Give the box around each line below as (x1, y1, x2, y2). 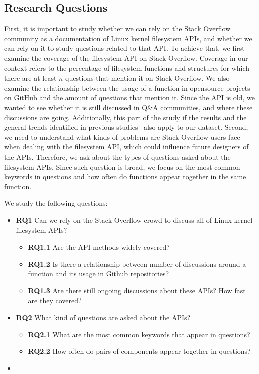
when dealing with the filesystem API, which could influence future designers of (4, 141, 249, 152)
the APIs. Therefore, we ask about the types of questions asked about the (4, 151, 231, 162)
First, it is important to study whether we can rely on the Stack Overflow (4, 23, 231, 34)
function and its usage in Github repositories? (28, 268, 169, 279)
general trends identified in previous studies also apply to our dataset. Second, (4, 122, 248, 132)
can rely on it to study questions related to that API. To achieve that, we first (4, 43, 245, 53)
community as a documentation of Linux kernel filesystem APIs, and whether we (4, 33, 252, 43)
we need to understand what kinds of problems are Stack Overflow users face (4, 131, 240, 142)
